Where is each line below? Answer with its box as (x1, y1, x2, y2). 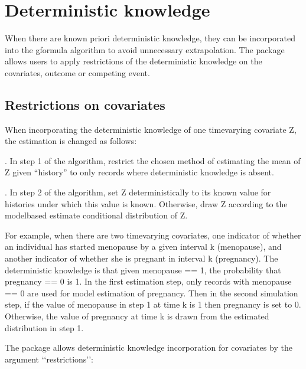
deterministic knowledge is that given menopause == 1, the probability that (5, 263, 281, 276)
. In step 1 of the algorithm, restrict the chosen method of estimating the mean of (5, 154, 301, 166)
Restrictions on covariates (5, 95, 165, 113)
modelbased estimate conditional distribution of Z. (5, 209, 188, 221)
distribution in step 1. (5, 321, 84, 334)
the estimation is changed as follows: (5, 135, 137, 147)
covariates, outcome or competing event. (5, 66, 150, 79)
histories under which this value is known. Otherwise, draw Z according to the (5, 197, 288, 210)
